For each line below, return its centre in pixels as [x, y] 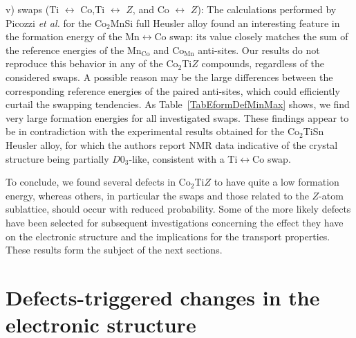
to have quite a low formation [277, 182]
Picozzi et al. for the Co [56, 23]
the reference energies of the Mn [74, 50]
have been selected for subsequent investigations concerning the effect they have [175, 222]
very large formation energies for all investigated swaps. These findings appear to [177, 117]
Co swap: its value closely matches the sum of [251, 36]
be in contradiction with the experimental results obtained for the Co [152, 131]
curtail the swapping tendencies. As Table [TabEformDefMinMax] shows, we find [178, 104]
